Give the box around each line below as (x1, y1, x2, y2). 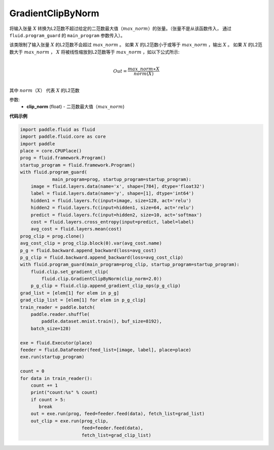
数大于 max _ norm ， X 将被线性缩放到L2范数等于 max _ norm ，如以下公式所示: (9, 49, 180, 55)
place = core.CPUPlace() (20, 148, 82, 154)
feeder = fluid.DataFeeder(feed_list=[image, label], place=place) (20, 347, 192, 352)
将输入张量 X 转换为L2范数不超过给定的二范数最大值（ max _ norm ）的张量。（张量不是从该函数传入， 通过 (9, 25, 232, 31)
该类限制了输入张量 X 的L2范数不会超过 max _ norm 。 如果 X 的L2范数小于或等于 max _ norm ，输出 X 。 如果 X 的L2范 (9, 42, 262, 48)
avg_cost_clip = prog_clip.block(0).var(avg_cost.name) (20, 240, 162, 246)
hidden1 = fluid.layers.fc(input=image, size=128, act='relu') (30, 198, 192, 203)
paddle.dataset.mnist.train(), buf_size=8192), (41, 318, 162, 325)
